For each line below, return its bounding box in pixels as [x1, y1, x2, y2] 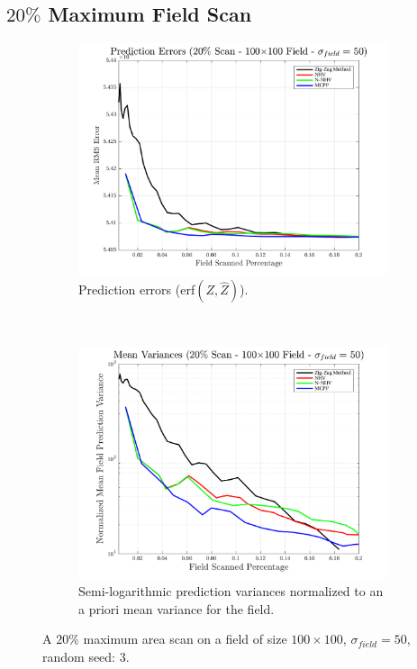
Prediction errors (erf [78, 280, 195, 299]
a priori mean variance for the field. [78, 599, 275, 618]
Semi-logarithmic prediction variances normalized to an [78, 582, 384, 601]
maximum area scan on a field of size [83, 629, 287, 648]
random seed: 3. [42, 647, 130, 666]
